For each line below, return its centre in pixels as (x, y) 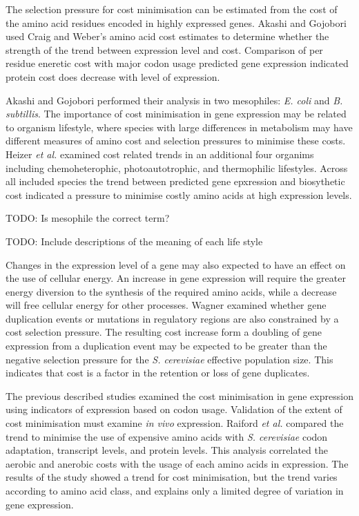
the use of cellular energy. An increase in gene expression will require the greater (176, 278)
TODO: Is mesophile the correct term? (88, 218)
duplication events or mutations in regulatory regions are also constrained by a (172, 318)
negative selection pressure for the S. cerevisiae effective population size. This (169, 359)
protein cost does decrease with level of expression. (113, 76)
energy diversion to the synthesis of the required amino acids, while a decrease (171, 291)
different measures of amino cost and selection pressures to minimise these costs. (176, 141)
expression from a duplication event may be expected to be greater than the (166, 346)
